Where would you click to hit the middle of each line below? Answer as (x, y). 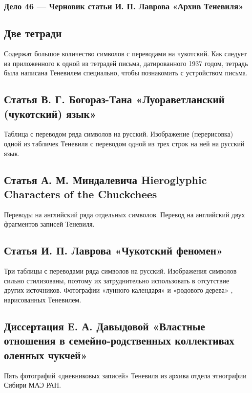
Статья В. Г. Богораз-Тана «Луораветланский (114, 99)
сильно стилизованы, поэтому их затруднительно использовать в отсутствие (117, 280)
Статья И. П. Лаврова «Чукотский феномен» (114, 250)
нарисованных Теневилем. (43, 299)
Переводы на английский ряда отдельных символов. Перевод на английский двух (125, 214)
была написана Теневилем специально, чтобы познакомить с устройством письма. (126, 73)
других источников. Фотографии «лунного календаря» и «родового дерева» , (118, 290)
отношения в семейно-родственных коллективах (119, 340)
